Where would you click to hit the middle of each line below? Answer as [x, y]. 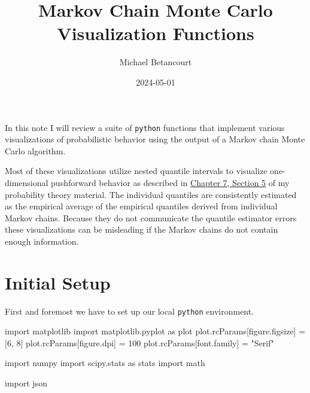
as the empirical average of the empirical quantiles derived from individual [141, 206]
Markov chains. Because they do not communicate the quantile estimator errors [151, 217]
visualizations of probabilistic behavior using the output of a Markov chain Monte [155, 139]
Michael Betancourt [156, 62]
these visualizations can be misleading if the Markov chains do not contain [142, 229]
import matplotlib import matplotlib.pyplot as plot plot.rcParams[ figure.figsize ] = [155, 331]
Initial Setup [58, 282]
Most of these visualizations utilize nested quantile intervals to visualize [136, 171]
